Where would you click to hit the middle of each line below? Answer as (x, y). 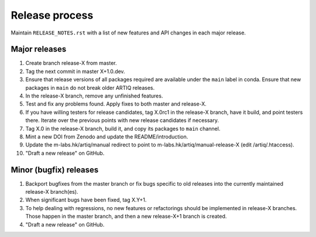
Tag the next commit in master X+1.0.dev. (75, 71)
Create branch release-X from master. (71, 63)
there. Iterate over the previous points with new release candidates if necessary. (122, 120)
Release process (52, 15)
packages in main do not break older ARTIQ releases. (90, 88)
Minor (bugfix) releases (55, 170)
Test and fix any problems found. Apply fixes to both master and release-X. (116, 104)
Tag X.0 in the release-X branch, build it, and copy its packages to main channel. (123, 128)
